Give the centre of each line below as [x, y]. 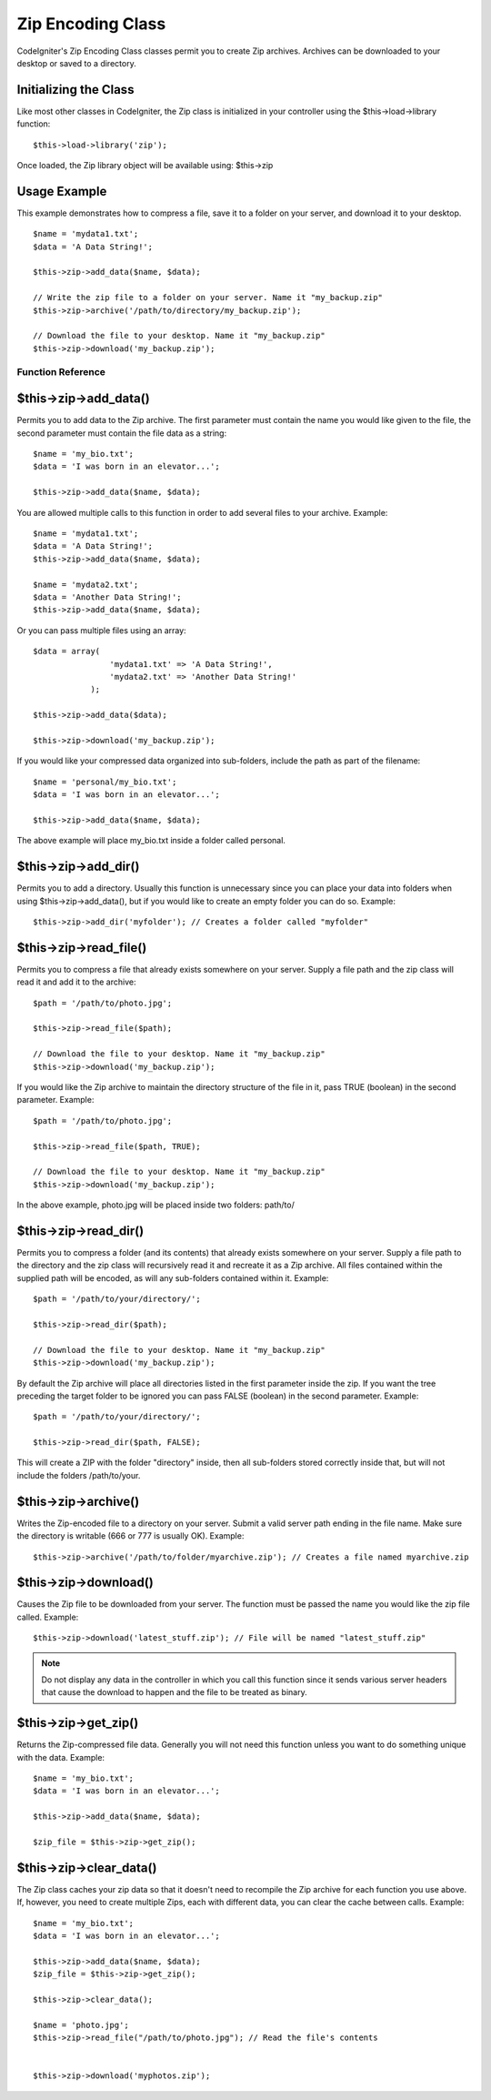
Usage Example [62, 191]
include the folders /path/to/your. [79, 1475]
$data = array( [67, 651]
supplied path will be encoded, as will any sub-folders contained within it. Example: [173, 1277]
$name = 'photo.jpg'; [81, 2025]
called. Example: [48, 1617]
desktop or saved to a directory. [76, 63]
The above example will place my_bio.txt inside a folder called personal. [151, 841]
